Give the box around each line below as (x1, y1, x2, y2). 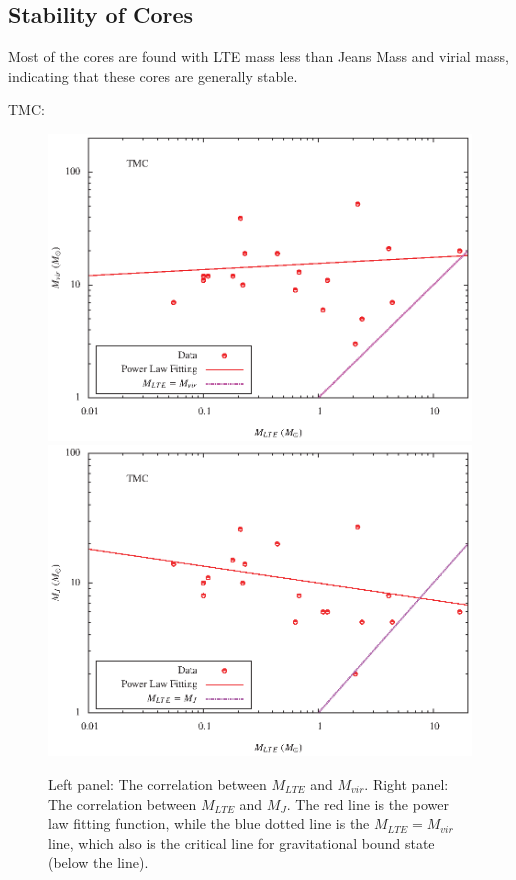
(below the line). (48, 852, 149, 873)
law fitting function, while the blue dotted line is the (48, 813, 370, 834)
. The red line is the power (286, 793, 449, 814)
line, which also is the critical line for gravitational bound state (48, 832, 435, 853)
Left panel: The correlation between (48, 774, 267, 795)
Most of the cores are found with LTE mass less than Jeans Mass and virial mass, (8, 46, 509, 67)
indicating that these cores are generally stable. (8, 65, 298, 86)
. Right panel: (364, 774, 449, 795)
